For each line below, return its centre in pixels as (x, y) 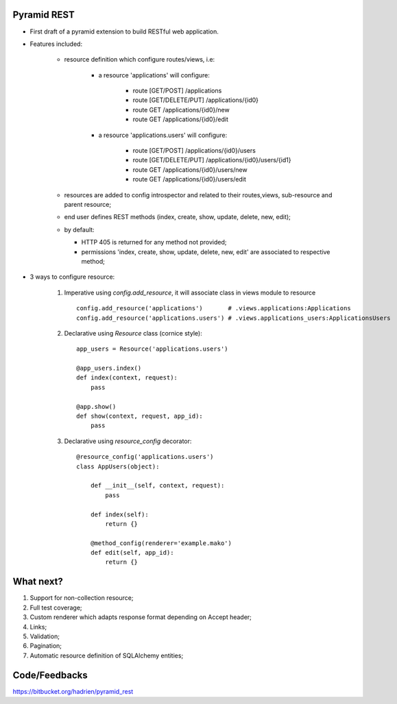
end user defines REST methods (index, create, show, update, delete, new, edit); (178, 217)
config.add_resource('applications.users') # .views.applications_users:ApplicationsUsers (233, 318)
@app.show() (96, 406)
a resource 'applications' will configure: (154, 75)
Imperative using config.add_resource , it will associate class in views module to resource (190, 292)
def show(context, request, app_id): (140, 416)
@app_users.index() (109, 368)
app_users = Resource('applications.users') (153, 349)
